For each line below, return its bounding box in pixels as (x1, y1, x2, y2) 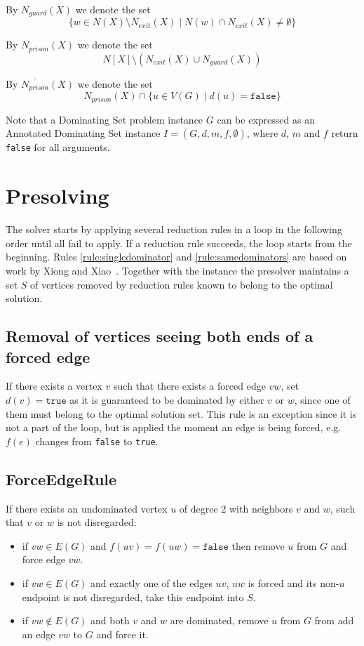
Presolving (6, 181, 109, 210)
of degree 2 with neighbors (179, 501, 293, 515)
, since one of (294, 392, 351, 407)
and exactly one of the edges (90, 575, 213, 590)
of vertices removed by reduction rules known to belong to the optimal (30, 277, 333, 291)
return (331, 126, 358, 140)
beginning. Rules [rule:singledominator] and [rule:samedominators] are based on (6, 249, 347, 264)
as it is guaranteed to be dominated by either (69, 392, 264, 407)
